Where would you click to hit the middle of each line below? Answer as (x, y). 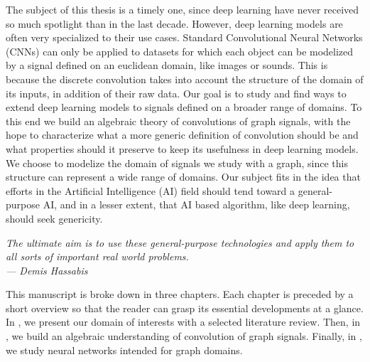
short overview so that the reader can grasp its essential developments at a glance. (185, 308)
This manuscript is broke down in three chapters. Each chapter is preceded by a (180, 294)
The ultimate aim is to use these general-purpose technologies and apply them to (180, 242)
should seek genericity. (54, 218)
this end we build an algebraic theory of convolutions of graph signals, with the (178, 121)
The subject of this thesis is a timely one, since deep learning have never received (183, 9)
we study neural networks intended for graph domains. (124, 350)
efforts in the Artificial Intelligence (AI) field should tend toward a (151, 190)
